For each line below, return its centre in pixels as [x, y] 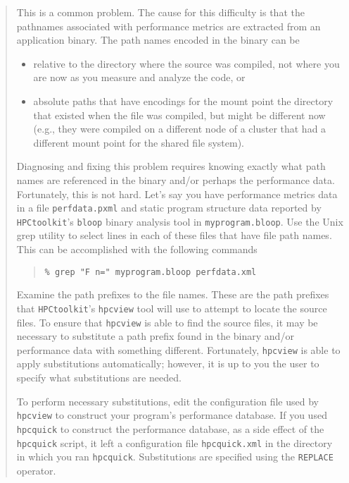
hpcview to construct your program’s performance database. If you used [172, 415]
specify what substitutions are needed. [99, 378]
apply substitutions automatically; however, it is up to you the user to [168, 363]
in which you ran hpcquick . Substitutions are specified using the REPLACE [175, 457]
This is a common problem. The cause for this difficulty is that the [160, 12]
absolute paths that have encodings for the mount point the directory [183, 100]
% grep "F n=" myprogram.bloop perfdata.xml [151, 272]
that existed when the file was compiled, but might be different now [179, 115]
